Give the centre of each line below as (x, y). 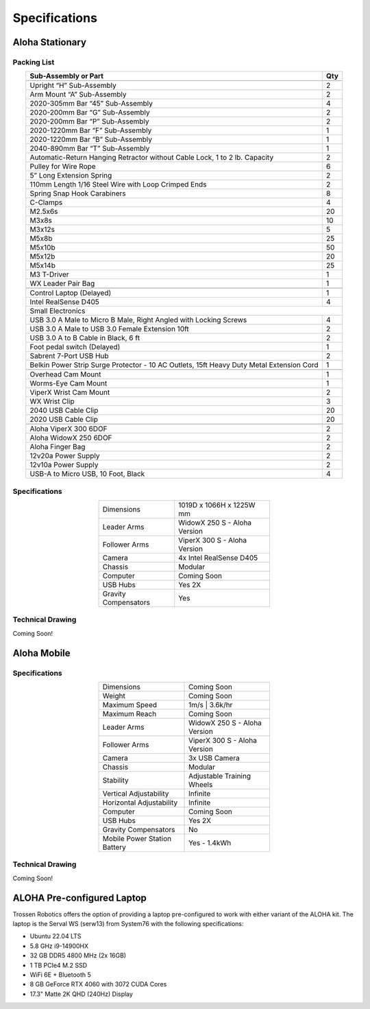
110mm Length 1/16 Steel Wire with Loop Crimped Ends (118, 185)
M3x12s (42, 230)
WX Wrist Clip (52, 401)
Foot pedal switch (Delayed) (75, 347)
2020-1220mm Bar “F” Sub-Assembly (91, 130)
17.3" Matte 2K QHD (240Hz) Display (82, 994)
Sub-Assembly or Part (67, 76)
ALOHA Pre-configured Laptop (79, 898)
